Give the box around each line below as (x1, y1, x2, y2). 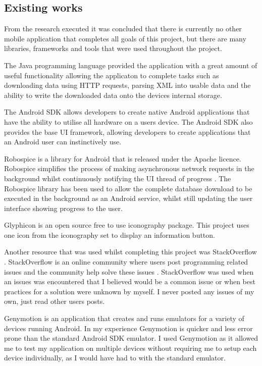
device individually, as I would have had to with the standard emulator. (4, 352, 226, 363)
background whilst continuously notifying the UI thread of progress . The (4, 173, 231, 183)
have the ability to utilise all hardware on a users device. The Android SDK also (4, 116, 253, 127)
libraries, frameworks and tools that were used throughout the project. (4, 43, 222, 54)
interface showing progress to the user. (4, 202, 123, 213)
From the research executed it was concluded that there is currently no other (4, 23, 242, 34)
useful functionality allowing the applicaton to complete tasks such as (4, 70, 219, 80)
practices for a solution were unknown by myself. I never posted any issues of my (4, 286, 254, 296)
